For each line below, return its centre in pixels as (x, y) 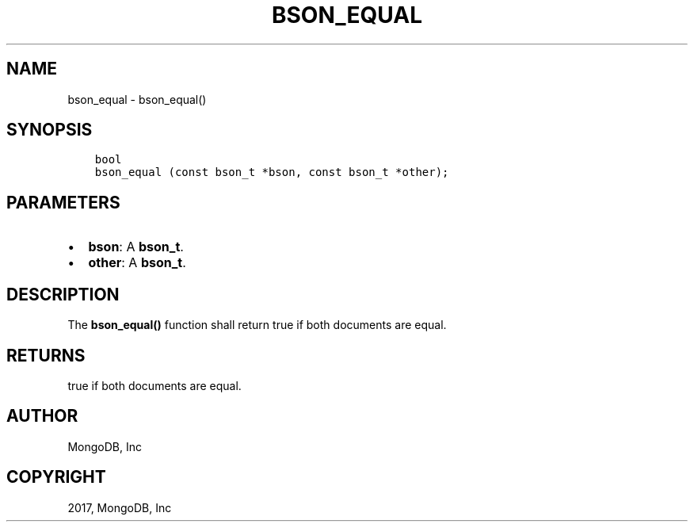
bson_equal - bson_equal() (137, 99)
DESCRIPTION (63, 294)
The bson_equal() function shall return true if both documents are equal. (257, 325)
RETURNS (46, 355)
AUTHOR (42, 416)
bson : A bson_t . (136, 247)
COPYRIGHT (56, 477)
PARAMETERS (63, 202)
